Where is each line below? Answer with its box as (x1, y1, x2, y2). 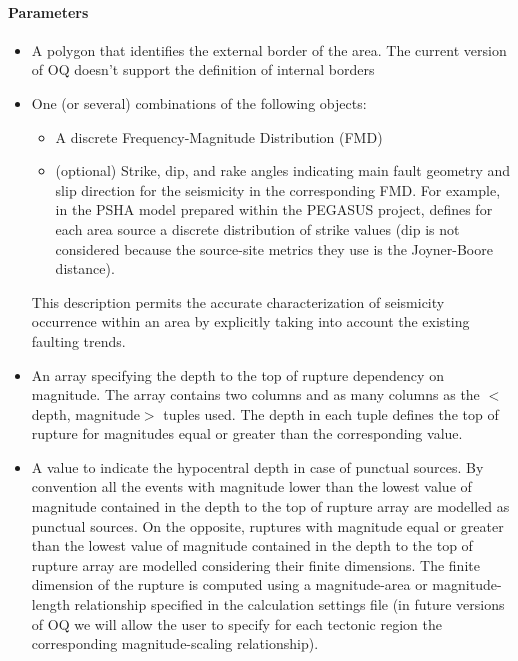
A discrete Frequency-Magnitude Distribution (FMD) (55, 126, 383, 147)
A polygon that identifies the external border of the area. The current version (31, 39, 507, 60)
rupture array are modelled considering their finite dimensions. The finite (31, 554, 480, 575)
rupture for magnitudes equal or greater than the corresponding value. (31, 423, 463, 444)
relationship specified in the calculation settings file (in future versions (74, 594, 505, 615)
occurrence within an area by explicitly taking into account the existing (31, 311, 470, 332)
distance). (55, 258, 115, 279)
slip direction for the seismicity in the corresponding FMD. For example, (55, 179, 501, 200)
